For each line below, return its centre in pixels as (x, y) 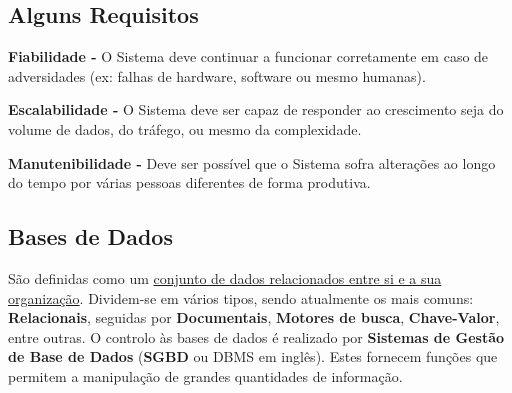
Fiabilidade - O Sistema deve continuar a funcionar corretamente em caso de (248, 56)
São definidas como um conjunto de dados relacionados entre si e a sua (225, 277)
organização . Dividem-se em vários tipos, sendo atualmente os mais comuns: (241, 297)
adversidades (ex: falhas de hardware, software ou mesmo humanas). (217, 75)
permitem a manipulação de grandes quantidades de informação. (205, 375)
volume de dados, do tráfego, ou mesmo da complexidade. (185, 128)
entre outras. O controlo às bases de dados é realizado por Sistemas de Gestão (256, 336)
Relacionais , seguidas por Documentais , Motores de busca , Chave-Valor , (254, 317)
